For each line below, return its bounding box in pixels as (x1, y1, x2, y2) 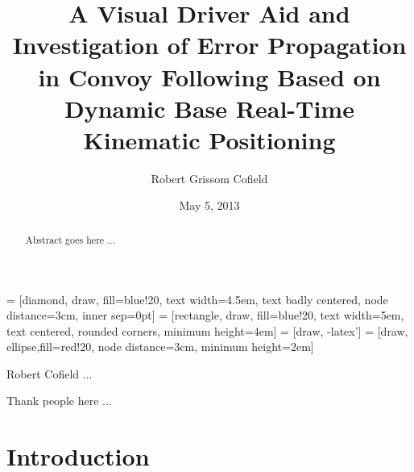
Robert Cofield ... (6, 365, 93, 382)
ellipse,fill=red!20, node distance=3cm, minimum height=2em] (6, 338, 314, 355)
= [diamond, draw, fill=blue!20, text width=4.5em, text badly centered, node (6, 290, 388, 307)
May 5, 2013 (179, 197, 240, 214)
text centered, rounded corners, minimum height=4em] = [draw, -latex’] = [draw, (6, 322, 408, 339)
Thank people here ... (6, 392, 112, 409)
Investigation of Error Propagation (12, 28, 407, 61)
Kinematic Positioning (83, 123, 336, 156)
